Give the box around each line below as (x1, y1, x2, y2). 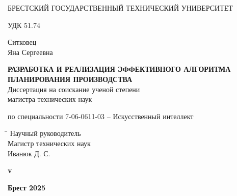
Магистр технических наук (8, 137, 91, 148)
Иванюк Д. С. (8, 148, 50, 158)
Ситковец (8, 37, 37, 47)
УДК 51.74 (8, 19, 40, 30)
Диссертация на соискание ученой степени (8, 83, 140, 94)
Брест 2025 (8, 182, 46, 192)
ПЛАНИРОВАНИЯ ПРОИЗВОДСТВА (8, 73, 133, 84)
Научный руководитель (10, 128, 81, 138)
